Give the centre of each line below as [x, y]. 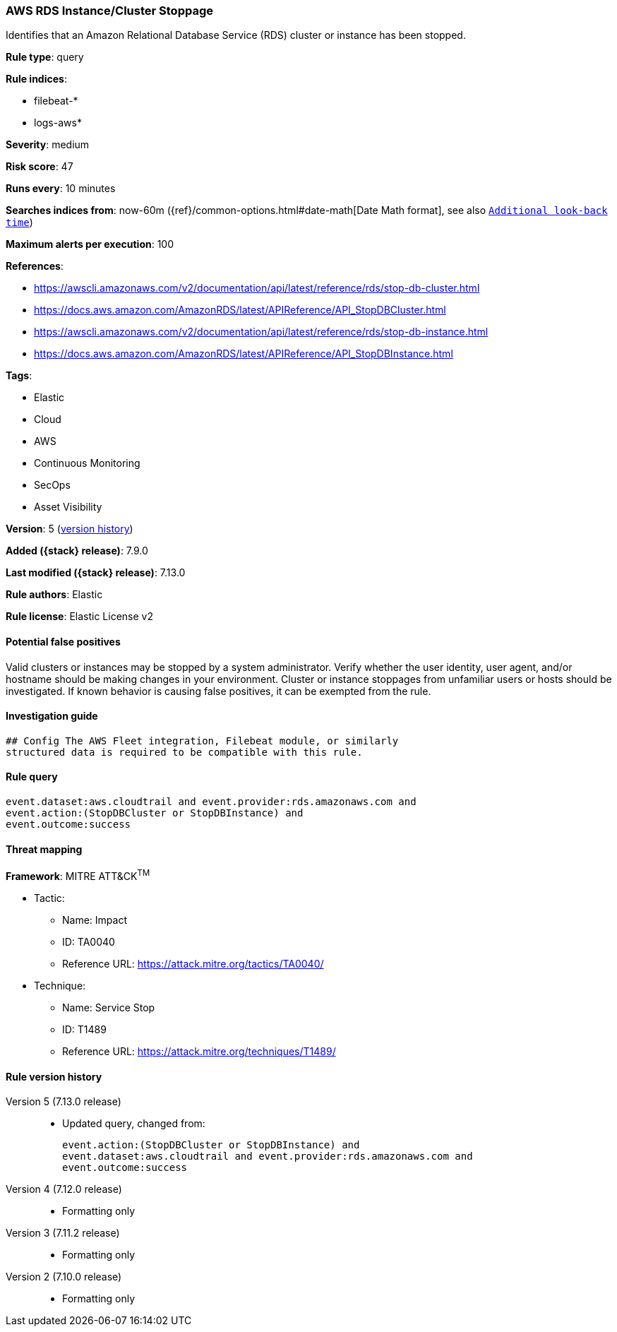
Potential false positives [63, 641]
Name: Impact [95, 920]
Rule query [32, 777]
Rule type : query [45, 57]
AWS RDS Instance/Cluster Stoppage [109, 11]
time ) [19, 222]
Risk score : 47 [40, 167]
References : [35, 266]
